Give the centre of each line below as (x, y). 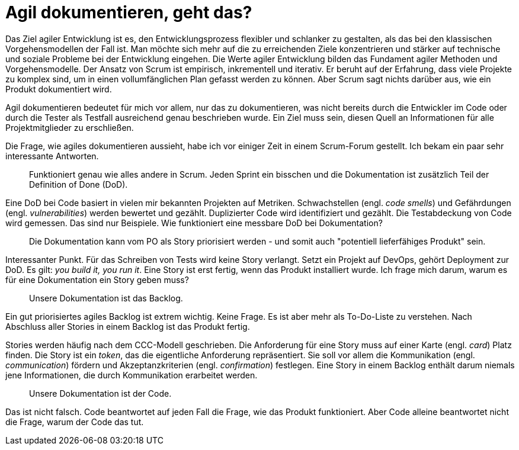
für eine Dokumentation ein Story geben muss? (97, 279)
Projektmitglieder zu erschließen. (70, 127)
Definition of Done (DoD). (79, 184)
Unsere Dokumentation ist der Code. (100, 393)
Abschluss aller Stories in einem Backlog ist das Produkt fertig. (128, 326)
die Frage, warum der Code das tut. (75, 422)
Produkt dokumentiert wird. (59, 89)
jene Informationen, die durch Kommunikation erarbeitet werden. (132, 375)
